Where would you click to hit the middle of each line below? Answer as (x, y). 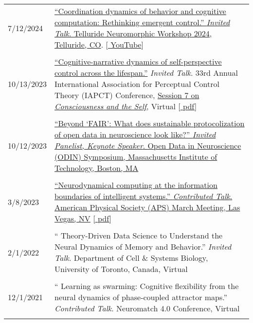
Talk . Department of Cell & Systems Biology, (131, 258)
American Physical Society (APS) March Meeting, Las (147, 207)
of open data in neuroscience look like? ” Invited (135, 134)
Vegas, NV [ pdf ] (83, 218)
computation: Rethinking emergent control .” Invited (142, 22)
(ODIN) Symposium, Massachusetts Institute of (136, 157)
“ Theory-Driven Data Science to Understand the (139, 235)
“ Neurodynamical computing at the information (136, 185)
